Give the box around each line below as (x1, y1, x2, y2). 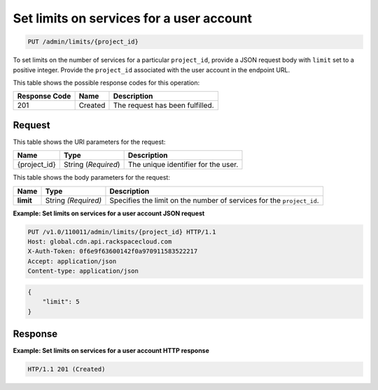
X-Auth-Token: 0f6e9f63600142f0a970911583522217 (27, 248, 198, 255)
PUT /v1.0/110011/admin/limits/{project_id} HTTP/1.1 (27, 228, 216, 236)
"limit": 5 (42, 298, 80, 306)
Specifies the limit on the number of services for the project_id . (109, 195, 319, 205)
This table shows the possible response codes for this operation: (13, 78, 200, 87)
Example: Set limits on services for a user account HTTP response (13, 347, 210, 354)
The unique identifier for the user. (127, 160, 239, 170)
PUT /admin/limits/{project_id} (27, 38, 139, 46)
